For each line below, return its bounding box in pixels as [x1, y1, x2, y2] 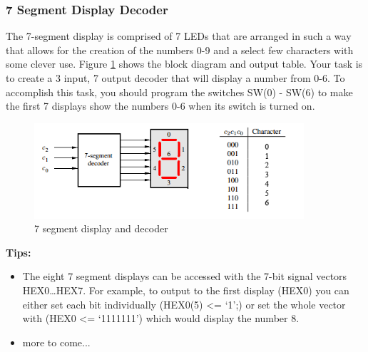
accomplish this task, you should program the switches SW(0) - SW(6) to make [6, 84, 353, 99]
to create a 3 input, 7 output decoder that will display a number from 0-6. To [6, 71, 345, 85]
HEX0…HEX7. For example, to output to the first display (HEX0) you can [22, 282, 349, 297]
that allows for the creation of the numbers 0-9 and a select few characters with [6, 42, 354, 57]
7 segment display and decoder [34, 221, 168, 236]
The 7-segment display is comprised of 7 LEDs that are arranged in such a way [6, 29, 352, 43]
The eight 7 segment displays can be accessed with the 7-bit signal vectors [22, 269, 347, 284]
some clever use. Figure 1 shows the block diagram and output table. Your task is [6, 56, 363, 71]
